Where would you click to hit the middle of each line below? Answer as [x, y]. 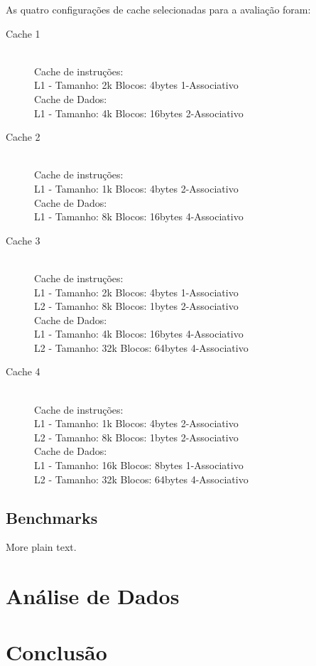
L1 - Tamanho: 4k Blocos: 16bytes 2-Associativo [139, 113]
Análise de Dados [93, 596]
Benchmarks [52, 517]
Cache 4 [23, 371]
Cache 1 [23, 33]
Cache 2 [23, 137]
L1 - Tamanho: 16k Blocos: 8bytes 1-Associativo [139, 465]
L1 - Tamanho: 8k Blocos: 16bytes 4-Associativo [139, 216]
